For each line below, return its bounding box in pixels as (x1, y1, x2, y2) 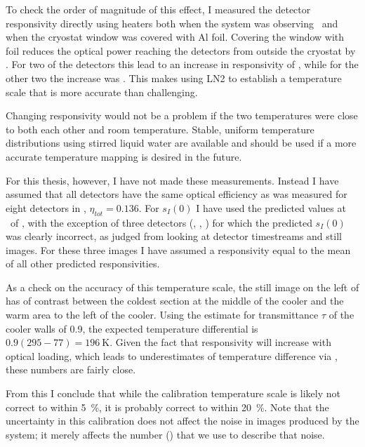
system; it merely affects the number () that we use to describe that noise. (6, 427, 325, 441)
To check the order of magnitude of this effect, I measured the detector (6, 2, 311, 16)
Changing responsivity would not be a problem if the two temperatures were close (6, 108, 358, 123)
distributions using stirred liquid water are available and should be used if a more (6, 135, 357, 150)
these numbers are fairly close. (6, 362, 136, 377)
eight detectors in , (6, 200, 86, 215)
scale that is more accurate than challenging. (6, 84, 198, 99)
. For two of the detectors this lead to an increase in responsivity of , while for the (6, 57, 359, 72)
